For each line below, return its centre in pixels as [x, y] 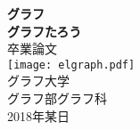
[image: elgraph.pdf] [71, 65]
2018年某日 [38, 115]
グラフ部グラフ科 [57, 98]
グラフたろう [45, 31]
